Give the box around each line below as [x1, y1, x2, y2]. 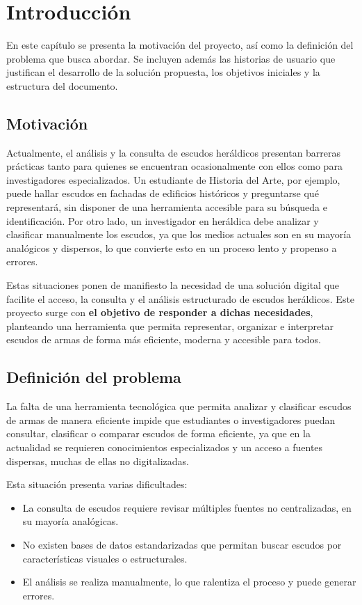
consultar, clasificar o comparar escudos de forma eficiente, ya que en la [6, 426, 311, 441]
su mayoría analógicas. [22, 514, 119, 528]
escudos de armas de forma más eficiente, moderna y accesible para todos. [6, 332, 321, 347]
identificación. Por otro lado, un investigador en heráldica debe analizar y [6, 213, 319, 228]
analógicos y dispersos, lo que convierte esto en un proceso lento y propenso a [6, 240, 337, 255]
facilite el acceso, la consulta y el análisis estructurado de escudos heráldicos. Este [6, 291, 355, 306]
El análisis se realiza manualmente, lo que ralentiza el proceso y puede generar [22, 574, 356, 589]
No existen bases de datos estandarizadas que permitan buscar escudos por [22, 537, 342, 551]
